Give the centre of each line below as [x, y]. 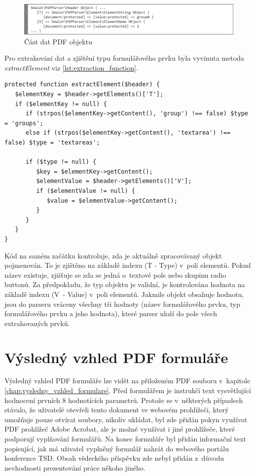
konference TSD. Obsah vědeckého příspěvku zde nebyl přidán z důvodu [114, 458]
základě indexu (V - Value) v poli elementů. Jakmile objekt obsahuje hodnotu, [124, 294]
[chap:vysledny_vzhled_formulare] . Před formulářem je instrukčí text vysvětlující [128, 390]
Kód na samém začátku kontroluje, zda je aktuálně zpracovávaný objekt [113, 255]
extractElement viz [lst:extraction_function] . [71, 67]
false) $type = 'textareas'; [52, 143]
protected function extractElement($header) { [82, 85]
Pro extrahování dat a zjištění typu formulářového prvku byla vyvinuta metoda [124, 58]
